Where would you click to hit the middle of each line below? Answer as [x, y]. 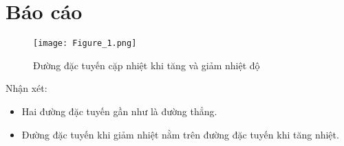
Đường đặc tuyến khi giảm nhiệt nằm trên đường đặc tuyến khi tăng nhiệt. [180, 134]
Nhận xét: [26, 88]
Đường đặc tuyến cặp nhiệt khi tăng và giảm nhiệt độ [147, 65]
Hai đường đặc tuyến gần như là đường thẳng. [119, 111]
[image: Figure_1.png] [85, 44]
